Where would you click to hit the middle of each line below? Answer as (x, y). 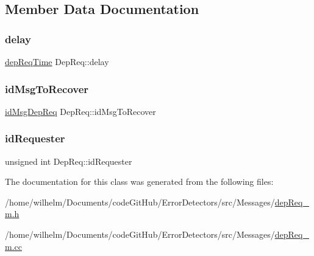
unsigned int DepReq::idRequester (69, 161)
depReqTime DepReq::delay (57, 61)
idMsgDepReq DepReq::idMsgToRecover (80, 111)
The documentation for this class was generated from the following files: (139, 182)
